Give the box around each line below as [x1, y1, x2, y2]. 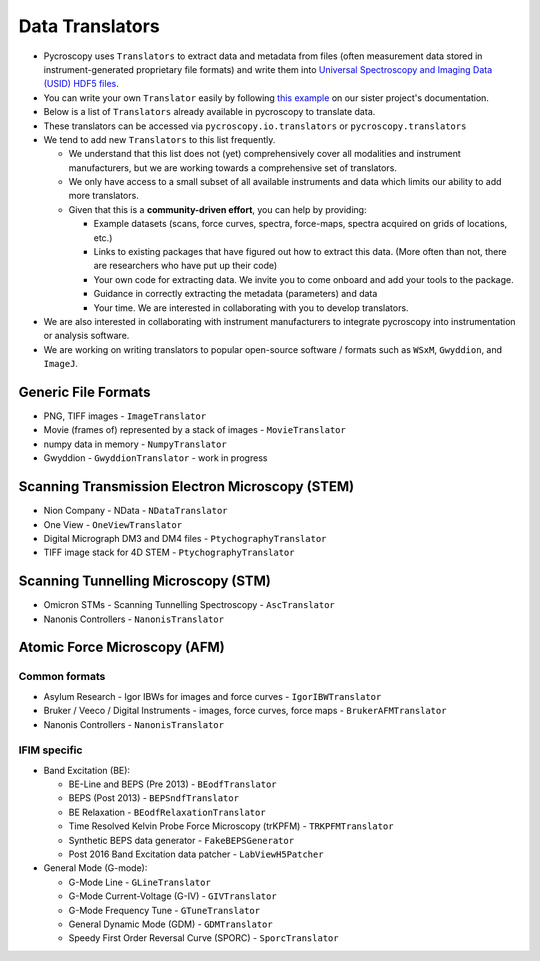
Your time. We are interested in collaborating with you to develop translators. [93, 301, 409, 314]
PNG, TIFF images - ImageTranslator [43, 410, 207, 422]
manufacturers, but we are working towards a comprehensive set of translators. [68, 161, 397, 174]
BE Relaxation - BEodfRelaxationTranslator [68, 806, 266, 818]
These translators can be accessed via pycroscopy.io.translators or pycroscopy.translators [43, 120, 467, 132]
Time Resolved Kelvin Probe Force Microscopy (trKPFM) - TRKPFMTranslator [68, 820, 394, 832]
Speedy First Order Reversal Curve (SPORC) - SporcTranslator [68, 932, 339, 944]
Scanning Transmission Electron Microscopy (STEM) [18, 478, 355, 495]
